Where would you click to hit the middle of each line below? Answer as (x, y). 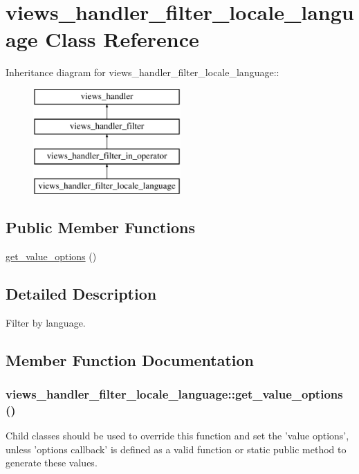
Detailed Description (81, 293)
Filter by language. (46, 322)
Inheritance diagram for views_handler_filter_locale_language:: (142, 72)
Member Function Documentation (130, 359)
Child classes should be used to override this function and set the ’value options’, (177, 436)
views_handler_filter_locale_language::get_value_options (174, 393)
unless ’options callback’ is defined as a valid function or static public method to (176, 449)
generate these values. (52, 463)
